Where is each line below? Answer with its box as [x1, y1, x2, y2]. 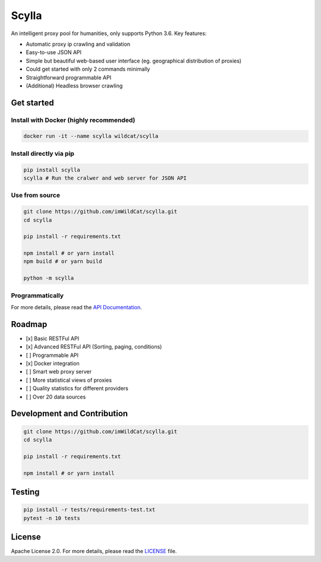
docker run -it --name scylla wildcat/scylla [23, 133, 159, 140]
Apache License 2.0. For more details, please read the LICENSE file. [11, 548, 177, 555]
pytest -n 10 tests [23, 514, 80, 522]
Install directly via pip [11, 149, 74, 158]
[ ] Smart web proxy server [26, 368, 92, 375]
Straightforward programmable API [26, 74, 112, 81]
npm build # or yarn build [23, 258, 102, 265]
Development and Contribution [11, 409, 128, 419]
